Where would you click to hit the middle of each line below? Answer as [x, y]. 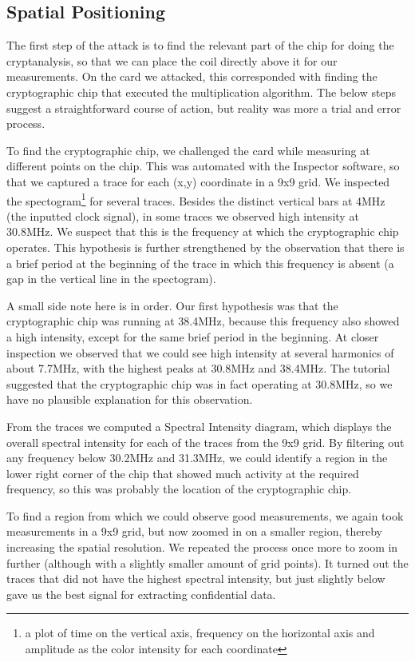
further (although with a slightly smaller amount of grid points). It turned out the [207, 562]
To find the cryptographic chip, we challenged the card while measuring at [188, 150]
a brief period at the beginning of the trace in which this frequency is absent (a [200, 263]
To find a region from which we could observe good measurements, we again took [205, 515]
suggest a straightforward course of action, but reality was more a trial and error [204, 108]
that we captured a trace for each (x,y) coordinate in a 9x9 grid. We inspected [198, 181]
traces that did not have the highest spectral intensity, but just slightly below [196, 578]
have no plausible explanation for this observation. [130, 399]
